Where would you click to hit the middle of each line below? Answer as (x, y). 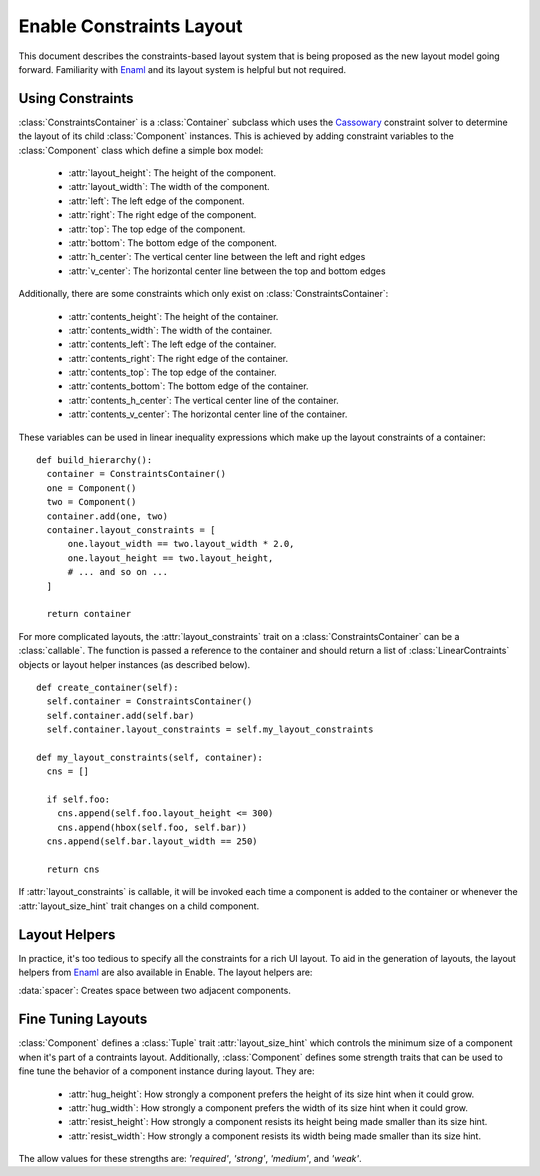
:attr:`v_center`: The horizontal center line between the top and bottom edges (227, 271)
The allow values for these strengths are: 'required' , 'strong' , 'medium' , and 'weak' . (190, 1159)
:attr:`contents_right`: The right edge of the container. (178, 358)
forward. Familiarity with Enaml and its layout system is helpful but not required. (182, 69)
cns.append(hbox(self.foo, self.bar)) (152, 827)
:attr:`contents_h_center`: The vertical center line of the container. (203, 400)
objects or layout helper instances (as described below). (134, 664)
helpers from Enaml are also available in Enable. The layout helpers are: (165, 972)
